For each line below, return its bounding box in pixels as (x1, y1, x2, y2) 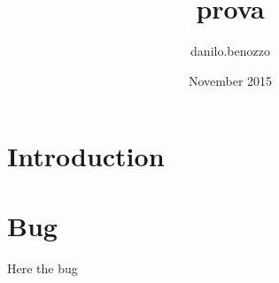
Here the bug (7, 258, 78, 277)
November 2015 (188, 71, 273, 89)
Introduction (7, 138, 165, 174)
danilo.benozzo (190, 42, 270, 60)
